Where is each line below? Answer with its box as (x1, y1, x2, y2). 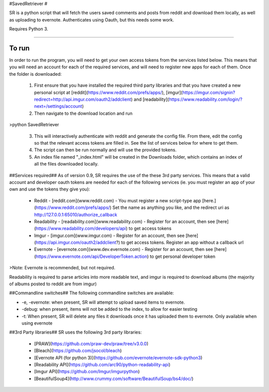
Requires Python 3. (9, 26, 48, 32)
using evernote (21, 320, 53, 326)
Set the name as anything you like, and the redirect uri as (112, 204, 230, 210)
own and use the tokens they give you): (9, 186, 90, 192)
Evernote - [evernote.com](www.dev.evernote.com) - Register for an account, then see (34, 246, 214, 252)
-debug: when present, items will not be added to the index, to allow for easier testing (21, 306, 198, 312)
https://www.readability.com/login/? (168, 96, 243, 102)
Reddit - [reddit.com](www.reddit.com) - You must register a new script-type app (34, 197, 201, 203)
